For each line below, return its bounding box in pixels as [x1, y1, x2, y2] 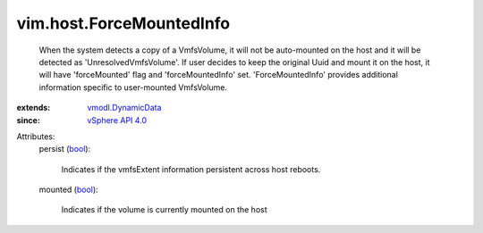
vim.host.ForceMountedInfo [16, 13, 231, 33]
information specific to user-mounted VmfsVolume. [38, 81, 228, 93]
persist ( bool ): [38, 144, 91, 154]
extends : [16, 103, 51, 113]
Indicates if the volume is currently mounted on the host [61, 204, 267, 215]
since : [16, 114, 40, 125]
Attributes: [16, 130, 55, 142]
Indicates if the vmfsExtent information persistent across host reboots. [61, 163, 321, 174]
